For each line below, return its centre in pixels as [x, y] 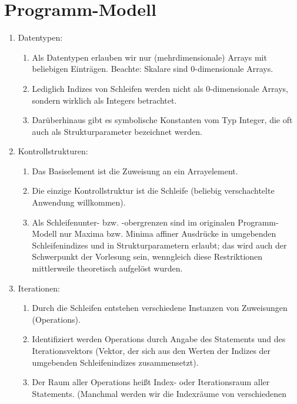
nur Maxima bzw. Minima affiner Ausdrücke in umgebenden [168, 234]
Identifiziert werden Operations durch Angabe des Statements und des [159, 339]
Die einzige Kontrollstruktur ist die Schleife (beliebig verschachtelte [153, 191]
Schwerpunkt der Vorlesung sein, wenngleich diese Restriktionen [147, 256]
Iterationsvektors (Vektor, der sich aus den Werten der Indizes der [151, 350]
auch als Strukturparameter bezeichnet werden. [117, 131]
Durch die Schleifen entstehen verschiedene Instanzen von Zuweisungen [160, 308]
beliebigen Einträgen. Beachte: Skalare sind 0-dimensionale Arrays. [153, 69]
